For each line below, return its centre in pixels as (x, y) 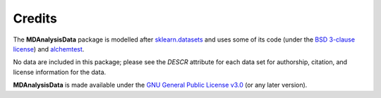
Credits (35, 18)
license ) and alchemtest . (49, 49)
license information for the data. (60, 72)
